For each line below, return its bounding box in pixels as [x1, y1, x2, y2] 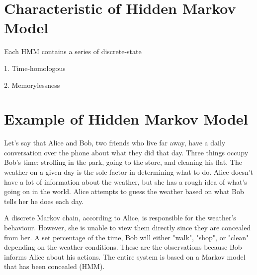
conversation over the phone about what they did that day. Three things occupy [4, 147, 249, 157]
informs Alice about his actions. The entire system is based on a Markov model [4, 251, 246, 262]
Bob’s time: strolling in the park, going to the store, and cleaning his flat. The [4, 157, 242, 167]
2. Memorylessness [4, 79, 60, 90]
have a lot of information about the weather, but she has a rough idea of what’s [4, 176, 247, 187]
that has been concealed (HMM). [4, 261, 105, 272]
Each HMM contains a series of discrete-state [4, 46, 142, 57]
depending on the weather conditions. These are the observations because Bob [4, 242, 242, 252]
